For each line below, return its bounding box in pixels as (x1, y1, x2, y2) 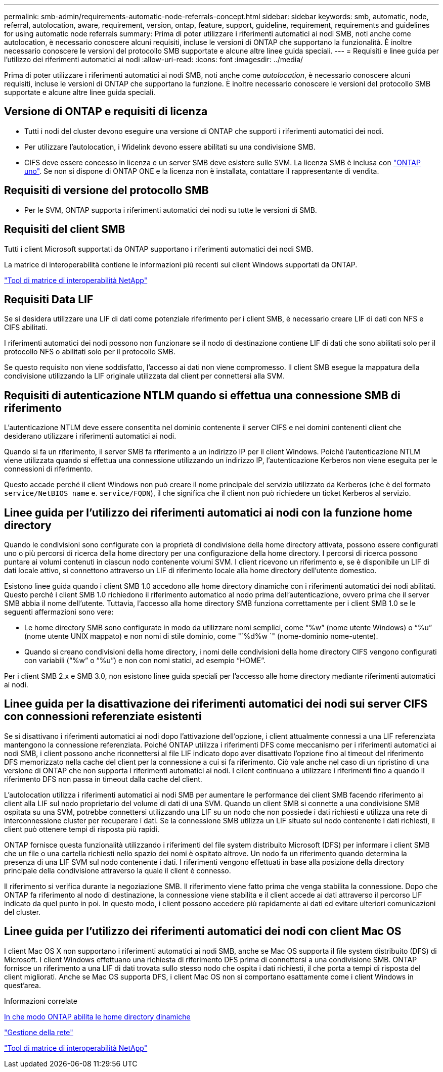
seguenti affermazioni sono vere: (4, 608, 114, 617)
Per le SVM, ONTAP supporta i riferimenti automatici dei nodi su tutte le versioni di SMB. (24, 205, 317, 214)
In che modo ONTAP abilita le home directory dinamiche (4, 1012, 191, 1021)
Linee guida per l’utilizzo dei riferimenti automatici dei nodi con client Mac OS (4, 925, 402, 938)
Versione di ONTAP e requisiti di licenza (4, 105, 208, 118)
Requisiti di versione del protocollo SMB (4, 184, 209, 197)
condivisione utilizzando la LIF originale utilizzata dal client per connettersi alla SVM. (4, 371, 285, 381)
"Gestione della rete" (4, 1028, 73, 1037)
